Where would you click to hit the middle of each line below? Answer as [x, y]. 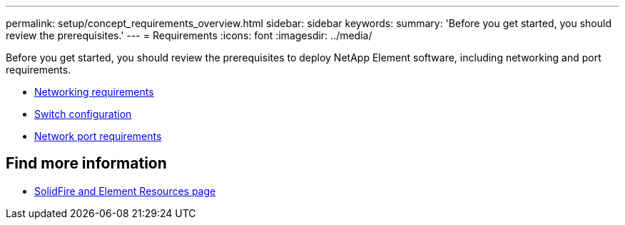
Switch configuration [83, 114]
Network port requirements [98, 136]
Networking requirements [94, 92]
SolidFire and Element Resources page [125, 191]
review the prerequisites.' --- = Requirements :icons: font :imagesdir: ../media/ [189, 35]
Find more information [86, 164]
